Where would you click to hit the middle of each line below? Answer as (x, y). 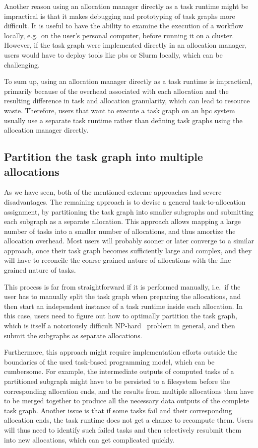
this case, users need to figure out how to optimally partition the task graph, (121, 316)
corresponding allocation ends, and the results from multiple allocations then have (129, 391)
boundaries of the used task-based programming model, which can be (109, 361)
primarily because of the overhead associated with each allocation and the (116, 91)
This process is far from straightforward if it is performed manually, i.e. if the (122, 286)
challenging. (22, 64)
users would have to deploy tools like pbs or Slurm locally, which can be (113, 54)
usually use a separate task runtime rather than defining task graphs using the (123, 120)
